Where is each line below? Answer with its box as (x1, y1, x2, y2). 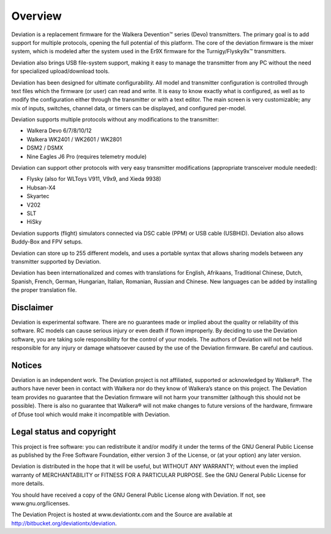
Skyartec (26, 193, 50, 200)
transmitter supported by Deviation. (11, 257, 101, 265)
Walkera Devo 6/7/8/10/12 (26, 127, 92, 134)
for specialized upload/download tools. (11, 67, 110, 75)
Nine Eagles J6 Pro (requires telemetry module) (26, 153, 147, 160)
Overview (11, 9, 62, 23)
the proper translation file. (11, 286, 77, 294)
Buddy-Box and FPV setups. (11, 238, 83, 245)
